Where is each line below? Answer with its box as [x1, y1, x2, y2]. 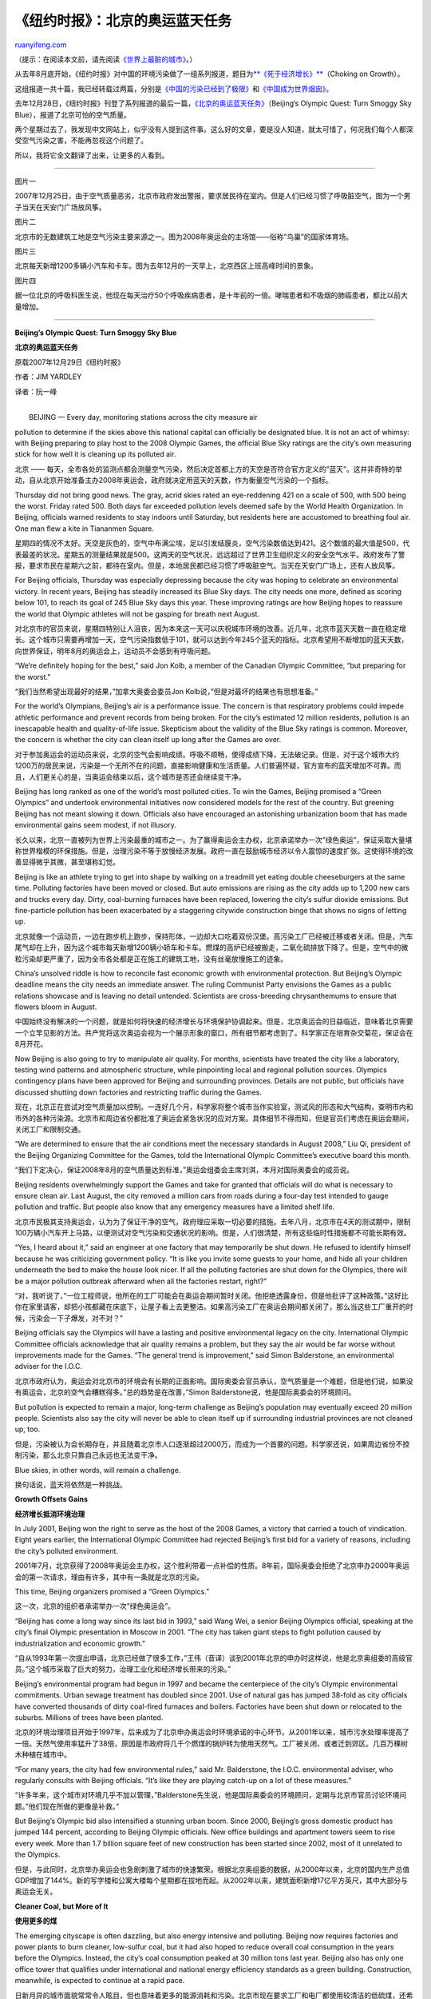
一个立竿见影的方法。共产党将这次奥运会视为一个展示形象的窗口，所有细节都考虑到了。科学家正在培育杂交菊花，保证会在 [14, 1027, 413, 1037]
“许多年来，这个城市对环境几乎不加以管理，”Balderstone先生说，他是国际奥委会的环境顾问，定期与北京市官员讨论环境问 [14, 1790, 407, 1800]
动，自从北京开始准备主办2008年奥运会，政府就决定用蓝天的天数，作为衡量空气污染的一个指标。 [14, 476, 333, 485]
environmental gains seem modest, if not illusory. [14, 820, 177, 830]
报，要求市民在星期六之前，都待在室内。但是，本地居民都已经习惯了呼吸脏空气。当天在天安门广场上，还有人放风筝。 [14, 561, 399, 570]
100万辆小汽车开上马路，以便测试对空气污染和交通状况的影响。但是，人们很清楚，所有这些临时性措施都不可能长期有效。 [14, 1228, 411, 1238]
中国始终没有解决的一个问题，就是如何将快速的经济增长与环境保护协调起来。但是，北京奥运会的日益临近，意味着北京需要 [14, 1016, 413, 1027]
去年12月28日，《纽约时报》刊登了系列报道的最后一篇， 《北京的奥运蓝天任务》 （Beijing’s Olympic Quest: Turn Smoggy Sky [14, 98, 413, 108]
